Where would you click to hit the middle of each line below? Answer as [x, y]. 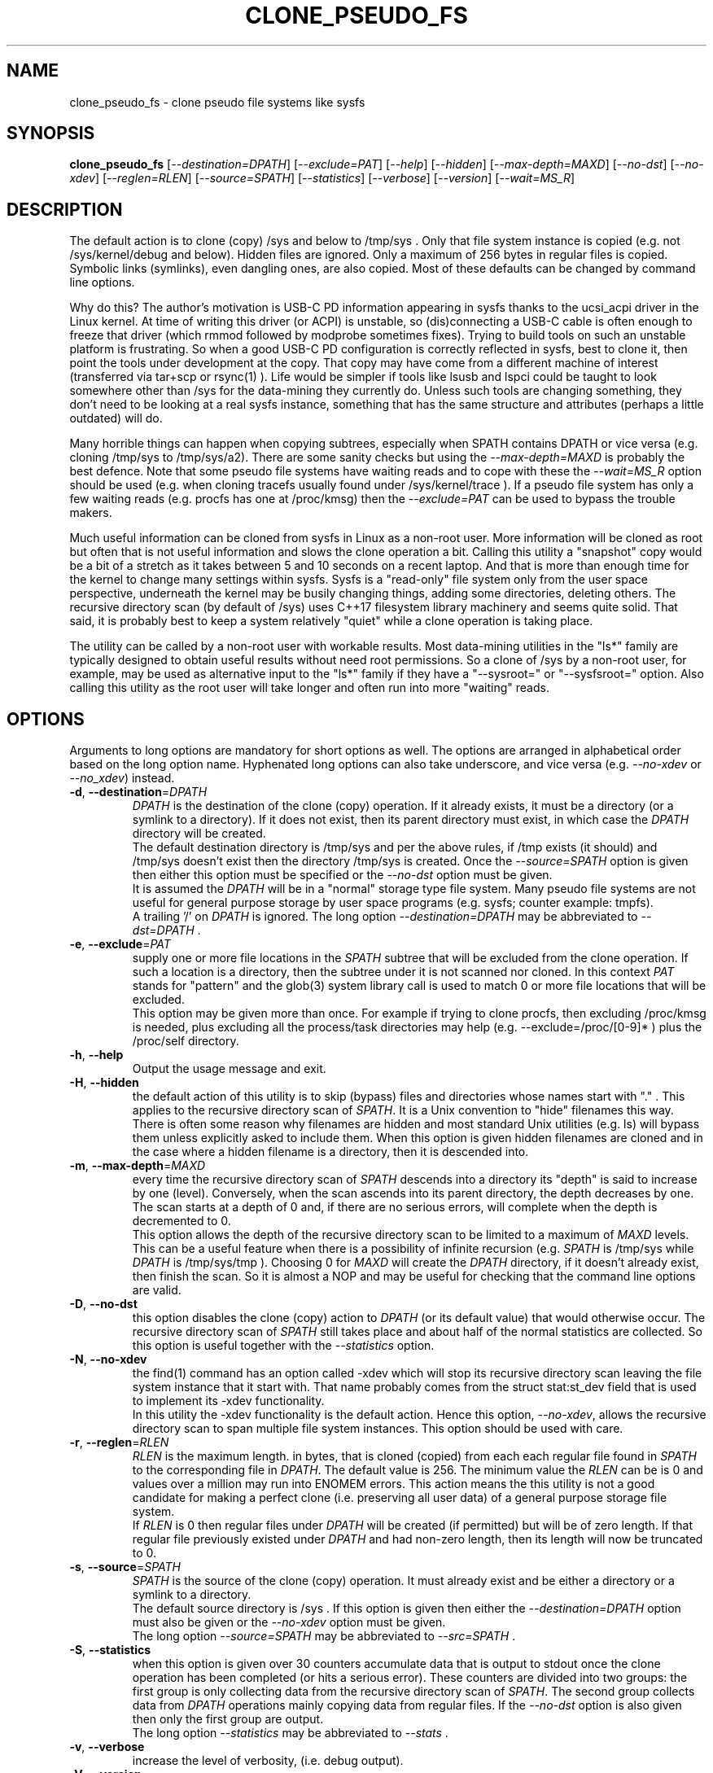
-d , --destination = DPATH [138, 792]
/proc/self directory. [186, 1041]
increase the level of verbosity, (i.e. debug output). [268, 1761]
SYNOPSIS [51, 134]
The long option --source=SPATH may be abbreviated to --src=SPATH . [324, 1636]
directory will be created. [199, 834]
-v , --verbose [107, 1747]
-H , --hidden [104, 1083]
